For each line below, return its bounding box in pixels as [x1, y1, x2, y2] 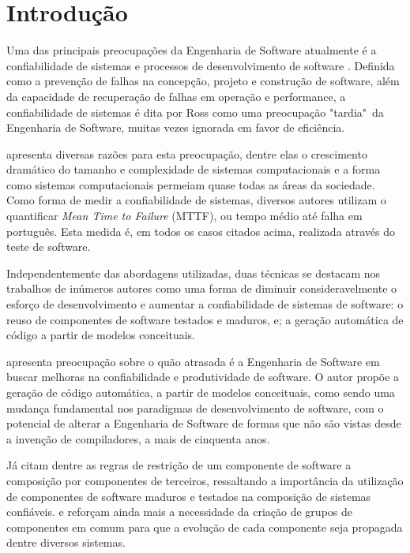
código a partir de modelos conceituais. [6, 327, 196, 343]
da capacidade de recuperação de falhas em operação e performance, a [6, 88, 346, 104]
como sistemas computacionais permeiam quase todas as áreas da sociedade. [6, 176, 375, 192]
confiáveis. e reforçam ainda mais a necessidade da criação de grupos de [6, 503, 352, 520]
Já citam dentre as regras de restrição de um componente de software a [6, 457, 352, 473]
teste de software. [6, 238, 91, 255]
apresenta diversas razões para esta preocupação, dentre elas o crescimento [6, 145, 367, 162]
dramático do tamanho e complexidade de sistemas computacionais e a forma [6, 161, 381, 177]
